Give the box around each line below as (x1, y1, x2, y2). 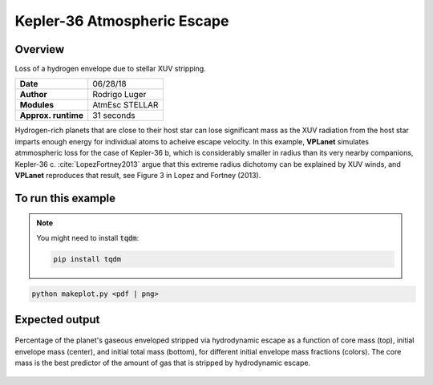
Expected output (14, 313, 100, 326)
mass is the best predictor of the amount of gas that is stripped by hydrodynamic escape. (14, 358, 311, 368)
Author (19, 89, 47, 100)
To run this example (14, 191, 116, 205)
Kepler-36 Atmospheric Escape (14, 12, 229, 30)
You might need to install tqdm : (36, 233, 140, 242)
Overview (14, 43, 65, 56)
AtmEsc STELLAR (92, 99, 159, 111)
